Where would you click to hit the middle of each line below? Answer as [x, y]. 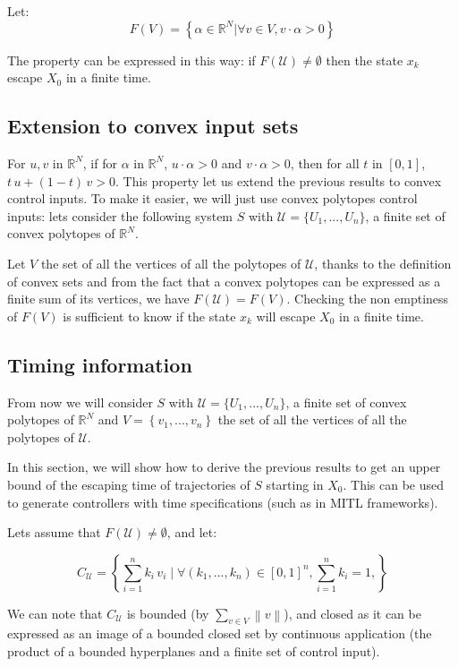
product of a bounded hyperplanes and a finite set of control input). [194, 651]
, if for [100, 162]
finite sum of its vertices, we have [98, 299]
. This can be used [394, 484]
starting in [295, 484]
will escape [286, 316]
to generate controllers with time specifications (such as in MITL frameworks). [223, 502]
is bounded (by [168, 613]
